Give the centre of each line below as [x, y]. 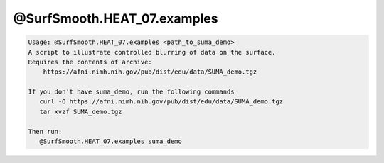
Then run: [45, 131]
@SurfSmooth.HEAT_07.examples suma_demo [111, 141]
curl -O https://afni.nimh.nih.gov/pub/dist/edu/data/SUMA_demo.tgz [161, 102]
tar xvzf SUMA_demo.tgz [81, 111]
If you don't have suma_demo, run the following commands [131, 92]
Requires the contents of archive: [90, 62]
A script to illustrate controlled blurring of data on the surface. [152, 52]
